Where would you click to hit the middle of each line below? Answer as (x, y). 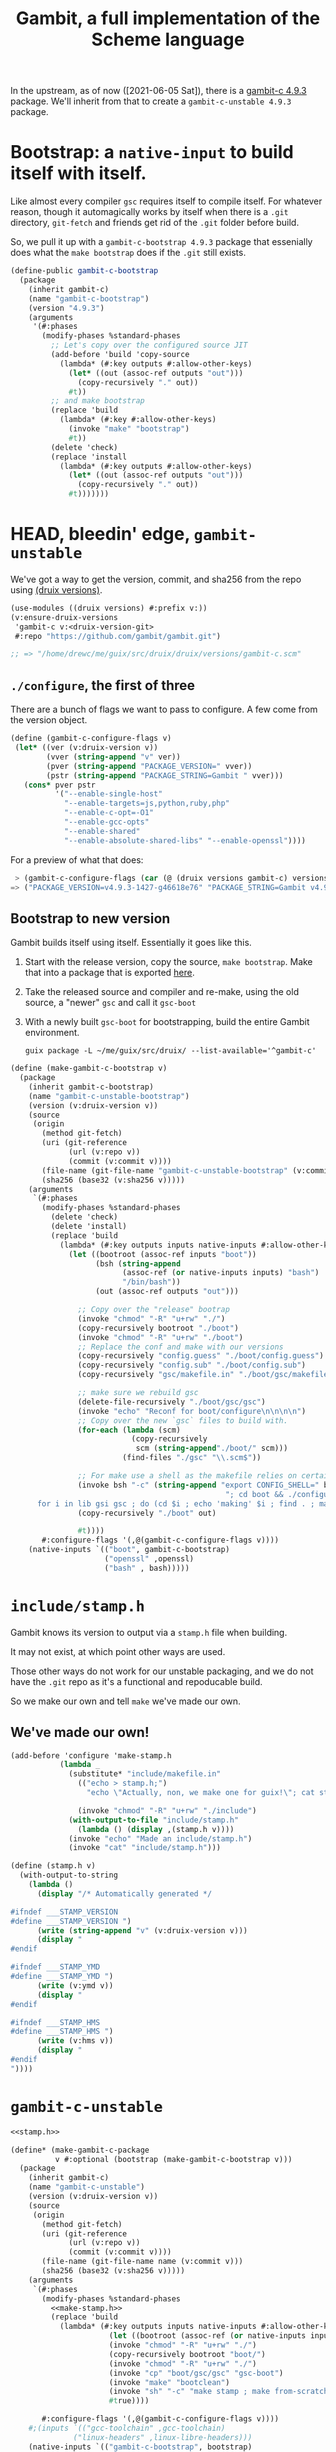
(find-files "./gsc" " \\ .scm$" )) (191, 1458)
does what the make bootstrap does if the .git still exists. (128, 253)
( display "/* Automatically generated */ (124, 1893)
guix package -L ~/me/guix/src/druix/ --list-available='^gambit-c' (170, 1051)
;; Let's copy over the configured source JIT (149, 345)
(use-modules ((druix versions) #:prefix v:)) (109, 608)
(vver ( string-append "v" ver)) (114, 757)
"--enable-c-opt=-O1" (109, 813)
